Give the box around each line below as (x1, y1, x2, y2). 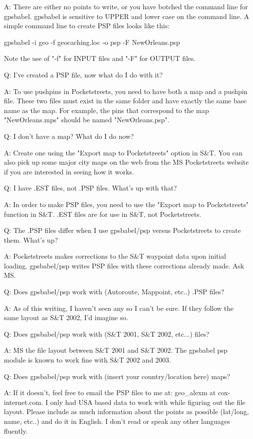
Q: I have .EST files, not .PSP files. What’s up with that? (4, 183, 177, 193)
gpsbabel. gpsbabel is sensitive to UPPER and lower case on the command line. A (4, 11, 249, 21)
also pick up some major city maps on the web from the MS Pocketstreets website (4, 157, 249, 167)
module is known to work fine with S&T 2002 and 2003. (4, 355, 171, 365)
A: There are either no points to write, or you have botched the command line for (4, 1, 248, 11)
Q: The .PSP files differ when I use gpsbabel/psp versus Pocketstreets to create (4, 225, 241, 235)
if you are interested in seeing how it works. (4, 166, 134, 176)
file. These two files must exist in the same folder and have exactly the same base (4, 95, 247, 106)
